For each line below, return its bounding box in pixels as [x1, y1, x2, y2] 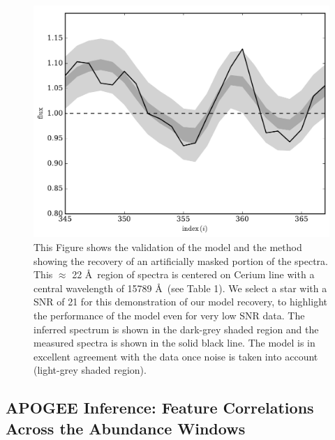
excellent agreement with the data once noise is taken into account [33, 349, 318, 363]
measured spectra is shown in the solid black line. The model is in [33, 335, 315, 350]
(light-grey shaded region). [33, 363, 147, 377]
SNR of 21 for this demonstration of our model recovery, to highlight [33, 294, 327, 309]
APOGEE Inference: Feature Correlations [6, 397, 314, 418]
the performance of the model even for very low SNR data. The [33, 308, 305, 323]
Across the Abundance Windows [6, 417, 246, 439]
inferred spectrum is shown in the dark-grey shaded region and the [33, 321, 319, 336]
